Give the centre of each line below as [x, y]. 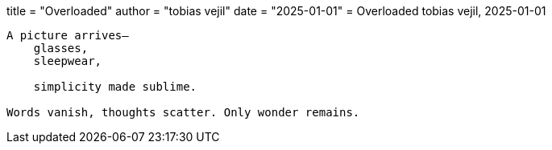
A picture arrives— [68, 35]
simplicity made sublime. [115, 87]
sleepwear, [68, 61]
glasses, [61, 48]
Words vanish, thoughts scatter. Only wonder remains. [183, 112]
